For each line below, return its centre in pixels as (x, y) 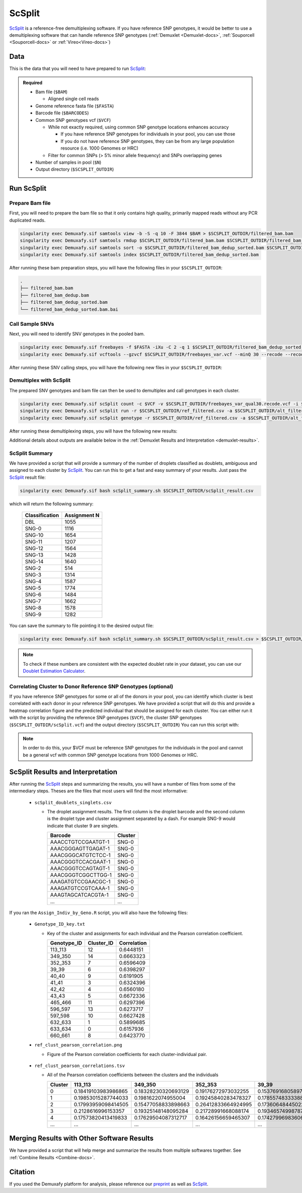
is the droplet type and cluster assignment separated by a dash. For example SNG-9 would (141, 819)
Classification (42, 515)
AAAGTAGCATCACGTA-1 (79, 895)
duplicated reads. (27, 220)
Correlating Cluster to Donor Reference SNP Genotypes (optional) (91, 686)
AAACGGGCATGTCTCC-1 (80, 855)
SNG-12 (34, 548)
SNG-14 (34, 562)
